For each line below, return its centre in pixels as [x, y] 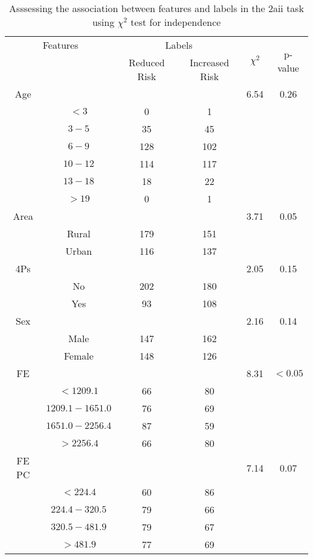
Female [79, 356]
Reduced [147, 62]
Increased [209, 62]
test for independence [176, 22]
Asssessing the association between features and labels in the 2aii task [156, 8]
